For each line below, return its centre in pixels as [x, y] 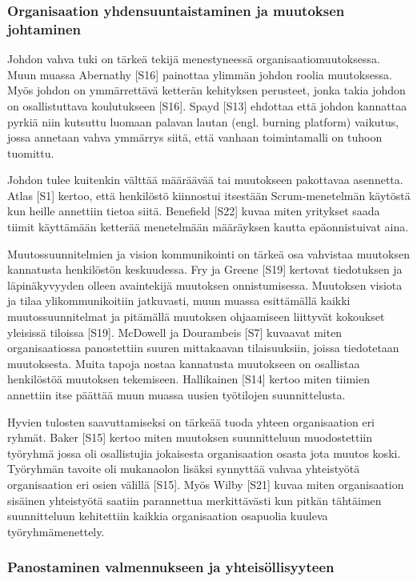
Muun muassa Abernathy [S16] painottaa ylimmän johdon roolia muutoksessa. [200, 74]
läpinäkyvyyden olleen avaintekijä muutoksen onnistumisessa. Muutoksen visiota [205, 284]
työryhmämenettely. [56, 531]
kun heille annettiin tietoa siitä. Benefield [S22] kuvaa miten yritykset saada [194, 211]
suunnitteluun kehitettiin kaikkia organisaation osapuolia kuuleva [168, 516]
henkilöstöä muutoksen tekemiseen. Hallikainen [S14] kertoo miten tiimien [188, 379]
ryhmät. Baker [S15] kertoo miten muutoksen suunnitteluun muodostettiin [190, 437]
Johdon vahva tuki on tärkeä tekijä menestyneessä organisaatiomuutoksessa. [194, 59]
